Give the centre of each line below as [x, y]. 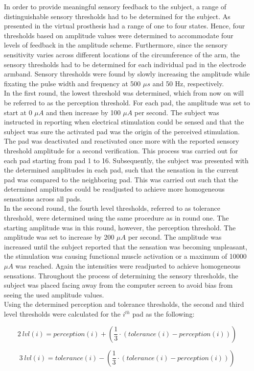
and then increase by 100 [83, 112]
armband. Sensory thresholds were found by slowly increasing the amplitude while [127, 74]
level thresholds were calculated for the [62, 314]
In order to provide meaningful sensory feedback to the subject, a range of [115, 6]
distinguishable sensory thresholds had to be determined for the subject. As [117, 16]
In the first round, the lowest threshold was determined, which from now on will [124, 93]
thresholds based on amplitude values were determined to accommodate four [119, 35]
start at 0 [18, 112]
